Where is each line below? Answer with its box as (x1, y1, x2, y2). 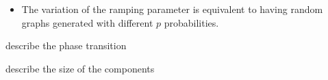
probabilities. (164, 15, 219, 29)
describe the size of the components (5, 61, 155, 75)
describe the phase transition (5, 38, 127, 53)
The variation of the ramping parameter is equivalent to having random (21, 2, 323, 16)
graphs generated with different (21, 15, 153, 29)
